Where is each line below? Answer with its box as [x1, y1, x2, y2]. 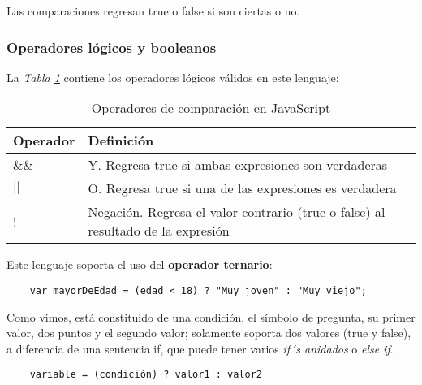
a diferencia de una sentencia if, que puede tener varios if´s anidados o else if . [6, 340, 394, 357]
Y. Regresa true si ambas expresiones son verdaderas [88, 155, 388, 175]
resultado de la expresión [88, 221, 230, 240]
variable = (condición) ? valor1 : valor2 [29, 369, 262, 381]
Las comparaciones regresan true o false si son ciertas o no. [6, 2, 300, 19]
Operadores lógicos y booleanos [6, 37, 217, 57]
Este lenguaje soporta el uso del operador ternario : [6, 256, 273, 273]
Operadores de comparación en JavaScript [91, 98, 331, 118]
